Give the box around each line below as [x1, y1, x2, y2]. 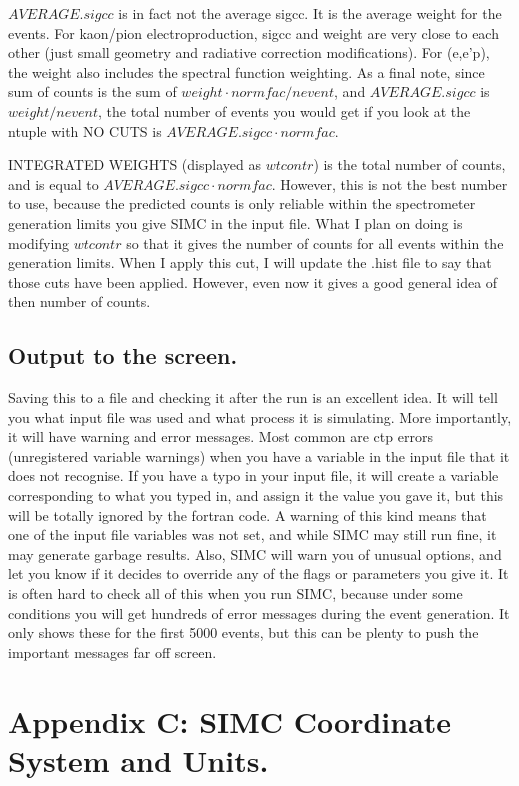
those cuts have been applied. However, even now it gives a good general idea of [8, 271, 498, 292]
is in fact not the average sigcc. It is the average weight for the [118, 3, 502, 23]
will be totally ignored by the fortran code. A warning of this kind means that [8, 504, 487, 525]
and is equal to [8, 173, 99, 194]
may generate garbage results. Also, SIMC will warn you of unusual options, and [8, 543, 502, 564]
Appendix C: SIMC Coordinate [8, 700, 452, 741]
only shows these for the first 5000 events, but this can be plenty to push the [8, 622, 479, 643]
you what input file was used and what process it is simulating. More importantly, [8, 406, 512, 427]
